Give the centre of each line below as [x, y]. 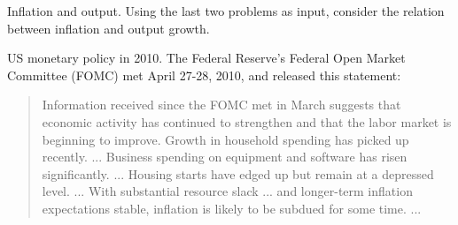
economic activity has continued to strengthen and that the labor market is [247, 121]
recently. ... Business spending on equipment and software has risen [225, 157]
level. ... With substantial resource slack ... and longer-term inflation [227, 191]
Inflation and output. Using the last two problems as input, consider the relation [226, 11]
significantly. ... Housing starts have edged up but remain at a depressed [238, 173]
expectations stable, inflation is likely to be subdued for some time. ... [232, 208]
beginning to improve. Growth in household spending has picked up [225, 139]
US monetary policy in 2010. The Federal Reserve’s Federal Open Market [206, 58]
